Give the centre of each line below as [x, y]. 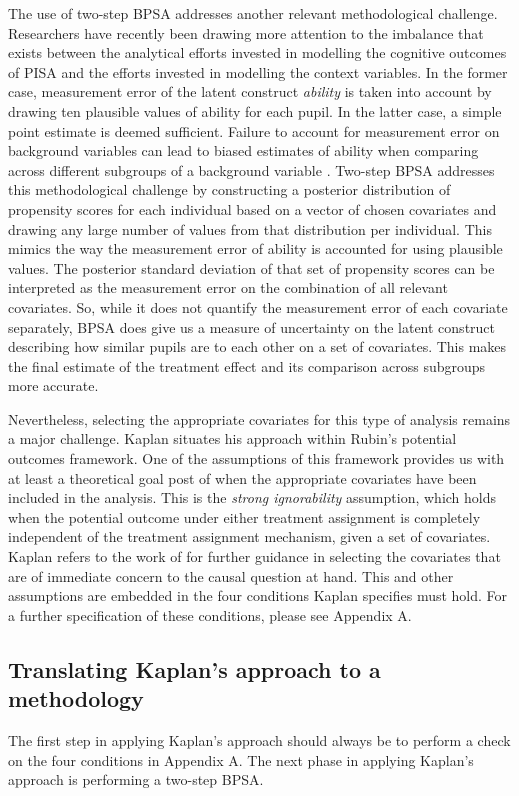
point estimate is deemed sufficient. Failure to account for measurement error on [254, 130]
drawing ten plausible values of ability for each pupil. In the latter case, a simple [255, 110]
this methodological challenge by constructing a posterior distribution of [229, 189]
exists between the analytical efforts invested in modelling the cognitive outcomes [257, 52]
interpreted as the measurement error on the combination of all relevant [228, 287]
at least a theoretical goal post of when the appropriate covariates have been [242, 477]
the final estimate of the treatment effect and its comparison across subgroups [247, 365]
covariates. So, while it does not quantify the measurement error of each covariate [258, 306]
